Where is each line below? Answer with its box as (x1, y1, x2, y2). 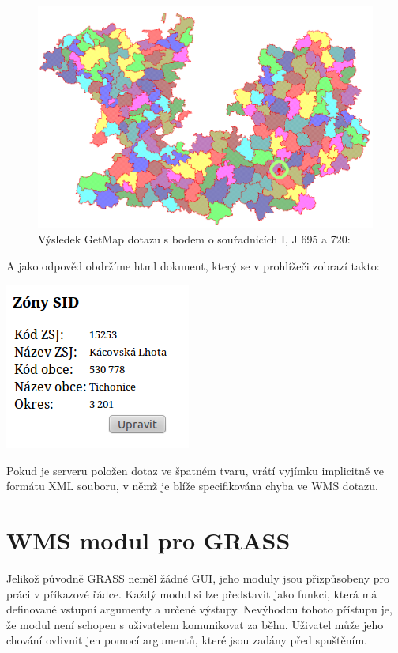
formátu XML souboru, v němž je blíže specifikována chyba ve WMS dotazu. (6, 477, 378, 494)
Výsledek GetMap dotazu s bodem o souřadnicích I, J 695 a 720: (38, 230, 351, 247)
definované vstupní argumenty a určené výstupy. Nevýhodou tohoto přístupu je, (6, 601, 392, 617)
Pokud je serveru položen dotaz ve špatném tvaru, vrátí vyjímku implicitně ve (6, 462, 385, 478)
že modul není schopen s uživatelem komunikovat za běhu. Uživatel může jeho (6, 616, 384, 632)
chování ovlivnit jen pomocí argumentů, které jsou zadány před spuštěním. (6, 632, 367, 648)
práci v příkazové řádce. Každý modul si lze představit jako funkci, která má (6, 585, 377, 602)
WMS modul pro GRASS (6, 524, 291, 557)
